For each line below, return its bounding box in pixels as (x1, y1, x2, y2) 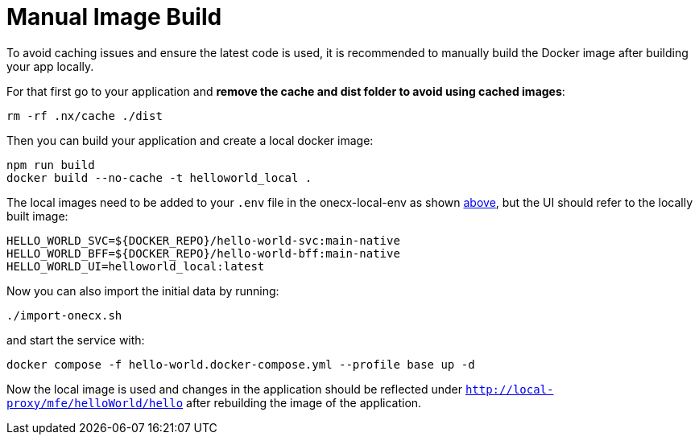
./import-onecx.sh (6, 308, 122, 322)
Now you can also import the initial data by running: (6, 283, 279, 298)
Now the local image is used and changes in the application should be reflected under (6, 381, 462, 396)
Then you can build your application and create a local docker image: (6, 133, 374, 147)
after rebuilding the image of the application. (186, 395, 422, 410)
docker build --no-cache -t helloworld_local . (6, 171, 312, 184)
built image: (6, 208, 68, 223)
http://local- (465, 382, 554, 396)
